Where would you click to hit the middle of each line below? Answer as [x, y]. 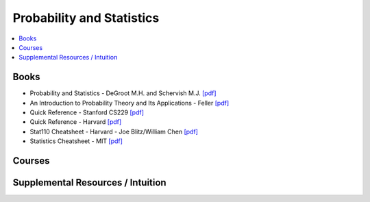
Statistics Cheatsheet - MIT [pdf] [76, 141]
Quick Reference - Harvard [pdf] [76, 122]
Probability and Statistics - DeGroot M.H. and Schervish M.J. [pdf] [123, 93]
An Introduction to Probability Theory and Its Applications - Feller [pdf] [129, 103]
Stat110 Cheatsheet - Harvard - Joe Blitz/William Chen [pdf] [114, 131]
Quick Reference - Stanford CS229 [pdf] [87, 112]
